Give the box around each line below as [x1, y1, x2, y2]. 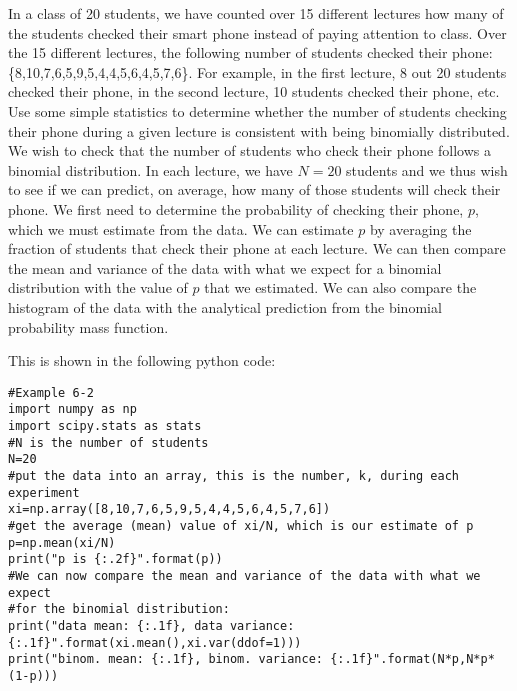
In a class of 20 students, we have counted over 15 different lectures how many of [8, 3, 504, 23]
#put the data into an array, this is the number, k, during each [8, 468, 460, 483]
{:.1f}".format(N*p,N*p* [330, 652, 495, 667]
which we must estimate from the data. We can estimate [8, 218, 354, 239]
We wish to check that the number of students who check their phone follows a [8, 140, 491, 161]
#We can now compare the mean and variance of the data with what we [8, 568, 481, 583]
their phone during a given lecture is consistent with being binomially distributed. [8, 120, 510, 141]
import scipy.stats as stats [8, 419, 202, 433]
